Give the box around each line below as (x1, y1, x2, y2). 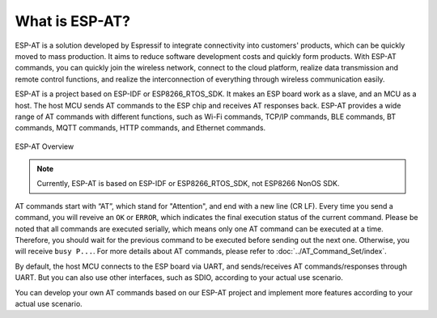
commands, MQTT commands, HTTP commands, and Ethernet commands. (15, 123, 266, 133)
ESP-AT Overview (15, 142, 74, 151)
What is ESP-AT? (15, 12, 131, 30)
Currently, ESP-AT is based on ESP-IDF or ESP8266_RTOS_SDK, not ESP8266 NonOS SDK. (36, 179, 340, 189)
